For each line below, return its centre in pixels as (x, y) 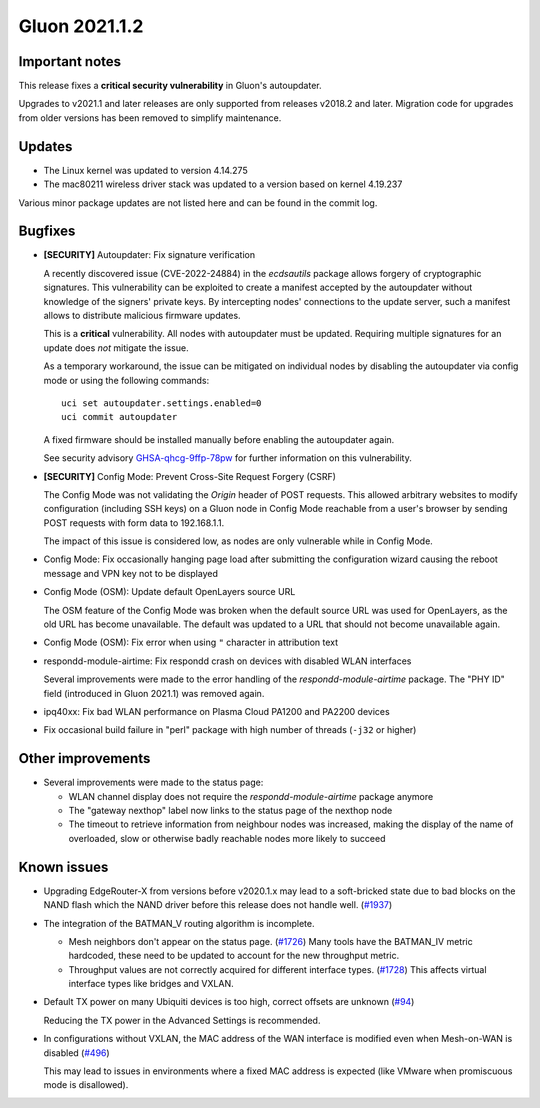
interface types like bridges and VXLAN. (151, 984)
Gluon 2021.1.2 (81, 26)
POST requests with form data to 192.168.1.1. (134, 522)
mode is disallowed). (86, 1085)
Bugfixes (47, 231)
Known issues (63, 866)
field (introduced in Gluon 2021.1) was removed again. (154, 693)
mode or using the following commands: (126, 380)
